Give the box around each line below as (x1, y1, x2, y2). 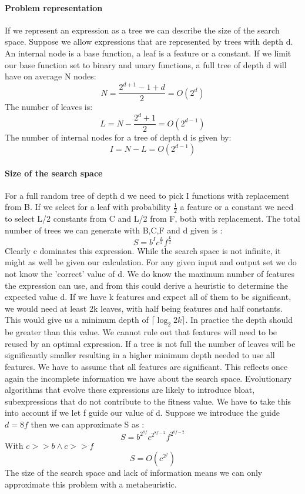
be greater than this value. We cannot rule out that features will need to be (5, 326, 277, 338)
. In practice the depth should (185, 313, 293, 326)
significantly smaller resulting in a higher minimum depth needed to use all (5, 349, 275, 361)
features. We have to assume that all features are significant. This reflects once (5, 360, 288, 372)
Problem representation (5, 1, 103, 14)
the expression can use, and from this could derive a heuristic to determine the (5, 279, 289, 291)
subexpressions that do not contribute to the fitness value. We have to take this (5, 395, 291, 407)
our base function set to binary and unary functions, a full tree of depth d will (5, 58, 287, 71)
